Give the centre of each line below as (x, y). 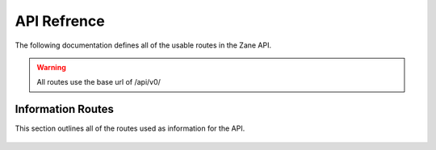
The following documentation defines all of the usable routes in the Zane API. (143, 45)
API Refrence (60, 21)
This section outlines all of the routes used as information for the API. (130, 128)
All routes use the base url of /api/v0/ (99, 82)
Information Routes (65, 109)
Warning (51, 67)
